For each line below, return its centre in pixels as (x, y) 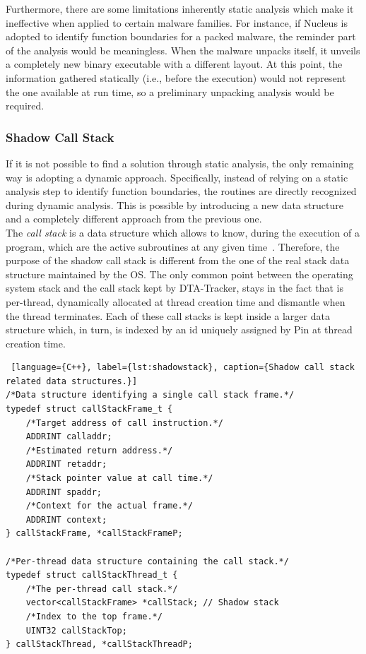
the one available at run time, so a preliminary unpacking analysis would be (170, 91)
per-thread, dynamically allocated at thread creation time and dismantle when (176, 301)
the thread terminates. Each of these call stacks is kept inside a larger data (168, 315)
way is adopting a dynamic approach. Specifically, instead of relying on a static (177, 177)
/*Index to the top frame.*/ (94, 616)
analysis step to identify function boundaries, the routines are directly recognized (181, 191)
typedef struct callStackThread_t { (92, 575)
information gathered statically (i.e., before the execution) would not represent (176, 77)
